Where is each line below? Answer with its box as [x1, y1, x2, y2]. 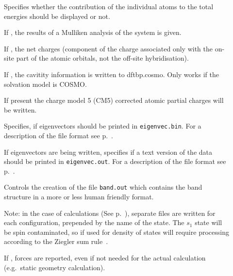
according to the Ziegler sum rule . [4, 236, 108, 246]
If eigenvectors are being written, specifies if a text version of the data [4, 146, 212, 157]
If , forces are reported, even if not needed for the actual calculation [4, 253, 206, 263]
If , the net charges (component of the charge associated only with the [4, 43, 213, 53]
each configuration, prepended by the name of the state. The [4, 217, 184, 227]
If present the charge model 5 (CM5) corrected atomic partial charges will [4, 95, 224, 105]
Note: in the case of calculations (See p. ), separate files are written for [4, 208, 216, 218]
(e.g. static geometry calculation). [4, 262, 105, 272]
